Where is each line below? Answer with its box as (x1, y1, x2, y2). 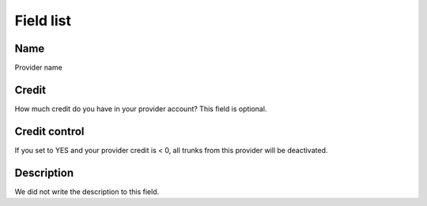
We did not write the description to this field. (14, 186, 160, 197)
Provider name (14, 63, 62, 73)
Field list (14, 12, 71, 29)
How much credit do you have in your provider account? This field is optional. (14, 103, 267, 114)
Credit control (14, 125, 85, 138)
